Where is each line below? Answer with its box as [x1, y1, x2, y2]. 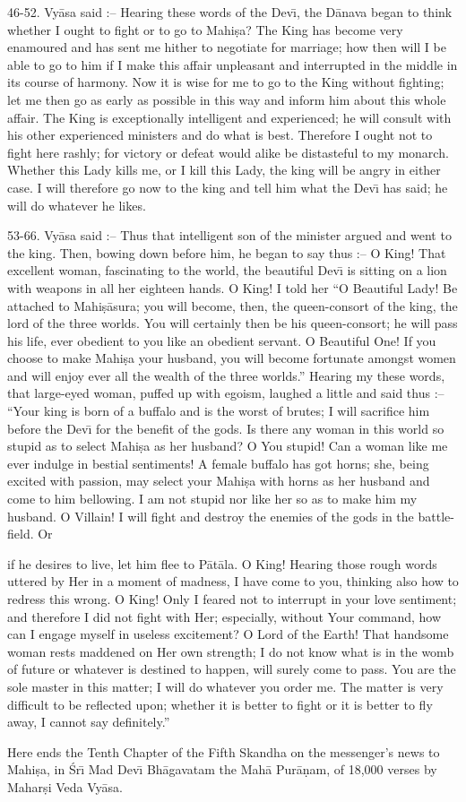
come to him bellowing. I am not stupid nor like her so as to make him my [7, 489, 418, 508]
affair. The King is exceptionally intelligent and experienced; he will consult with [7, 108, 452, 126]
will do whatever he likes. [7, 195, 146, 214]
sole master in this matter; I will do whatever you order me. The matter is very [7, 677, 444, 695]
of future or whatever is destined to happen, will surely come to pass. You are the [7, 660, 456, 678]
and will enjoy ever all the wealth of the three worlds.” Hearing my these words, [7, 366, 445, 384]
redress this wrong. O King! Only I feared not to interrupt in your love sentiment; [7, 590, 457, 608]
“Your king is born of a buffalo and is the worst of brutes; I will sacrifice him [7, 401, 430, 420]
